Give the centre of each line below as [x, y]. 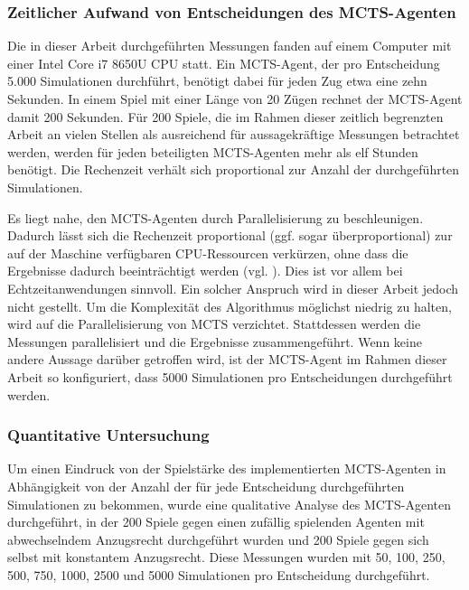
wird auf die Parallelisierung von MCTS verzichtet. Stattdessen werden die [214, 324]
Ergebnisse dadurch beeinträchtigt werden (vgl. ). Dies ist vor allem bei [205, 271]
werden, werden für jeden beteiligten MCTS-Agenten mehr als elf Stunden [213, 151]
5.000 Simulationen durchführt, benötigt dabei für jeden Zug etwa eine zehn [217, 81]
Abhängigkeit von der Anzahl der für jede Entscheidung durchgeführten [206, 486]
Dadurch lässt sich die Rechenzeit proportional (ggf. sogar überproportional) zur [230, 235]
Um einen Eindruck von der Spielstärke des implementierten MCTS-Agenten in [227, 468]
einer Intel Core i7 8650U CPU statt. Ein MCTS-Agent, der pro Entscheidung [224, 63]
